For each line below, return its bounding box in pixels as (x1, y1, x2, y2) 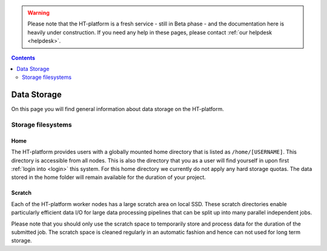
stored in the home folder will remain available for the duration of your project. (11, 173, 206, 181)
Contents (11, 54, 36, 61)
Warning (27, 9, 50, 16)
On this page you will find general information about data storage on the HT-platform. (11, 105, 224, 113)
